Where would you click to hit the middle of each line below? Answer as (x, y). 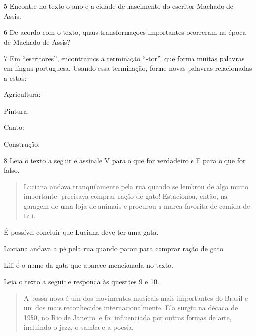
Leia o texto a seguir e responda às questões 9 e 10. (81, 281)
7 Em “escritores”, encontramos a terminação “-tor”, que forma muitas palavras (124, 58)
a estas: (15, 77)
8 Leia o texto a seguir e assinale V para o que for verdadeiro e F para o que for (125, 160)
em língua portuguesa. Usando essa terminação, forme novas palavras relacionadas (128, 68)
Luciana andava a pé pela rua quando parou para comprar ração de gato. (114, 248)
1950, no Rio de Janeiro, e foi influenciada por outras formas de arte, (128, 317)
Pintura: (16, 110)
